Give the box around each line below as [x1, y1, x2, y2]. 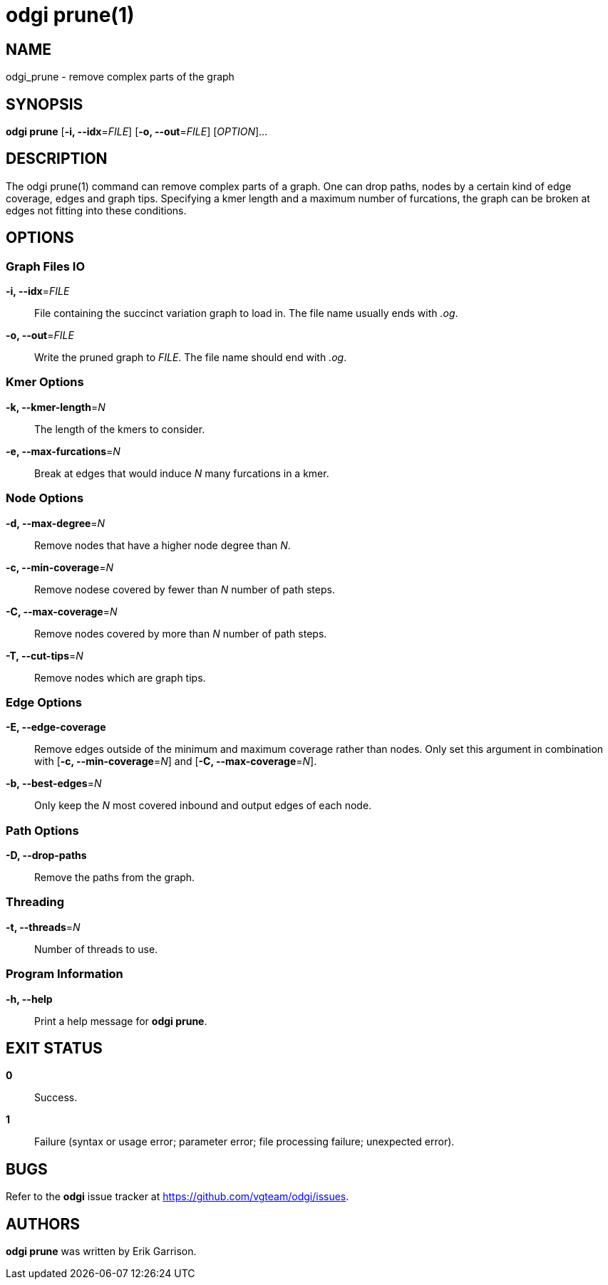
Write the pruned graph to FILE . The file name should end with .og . [34, 351, 347, 364]
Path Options [6, 823, 79, 838]
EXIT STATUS [6, 1039, 103, 1057]
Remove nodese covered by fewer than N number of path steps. [34, 583, 335, 595]
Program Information [6, 967, 123, 982]
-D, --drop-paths [6, 849, 87, 862]
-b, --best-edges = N [6, 777, 102, 790]
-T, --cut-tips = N [6, 649, 83, 662]
